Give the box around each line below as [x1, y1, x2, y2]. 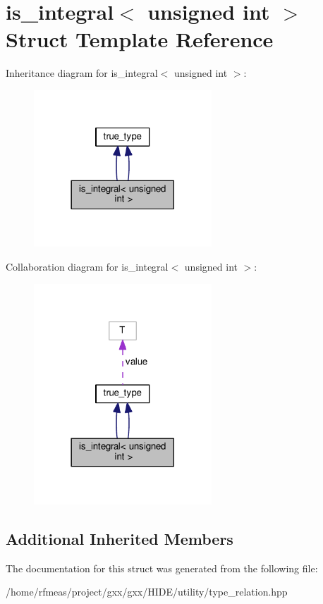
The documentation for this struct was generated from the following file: [6, 560, 318, 575]
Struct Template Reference [6, 25, 274, 54]
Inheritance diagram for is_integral [6, 66, 158, 80]
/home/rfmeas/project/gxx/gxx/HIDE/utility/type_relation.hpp [6, 584, 288, 599]
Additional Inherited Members [6, 528, 233, 550]
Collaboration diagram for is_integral [6, 259, 169, 274]
